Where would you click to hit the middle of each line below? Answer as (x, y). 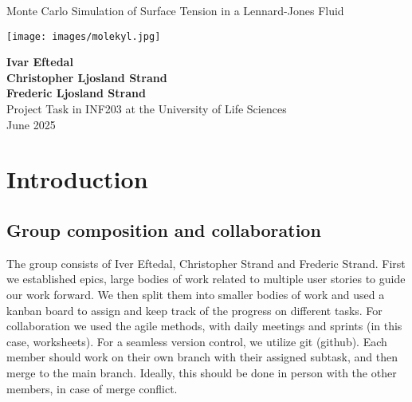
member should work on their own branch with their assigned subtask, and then (202, 357)
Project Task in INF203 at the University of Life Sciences (147, 109)
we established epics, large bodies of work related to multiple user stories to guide (206, 279)
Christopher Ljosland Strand (87, 77)
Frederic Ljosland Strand (76, 93)
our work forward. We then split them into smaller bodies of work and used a (196, 294)
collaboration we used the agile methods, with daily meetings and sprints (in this (204, 326)
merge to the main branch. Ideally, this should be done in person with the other (202, 372)
